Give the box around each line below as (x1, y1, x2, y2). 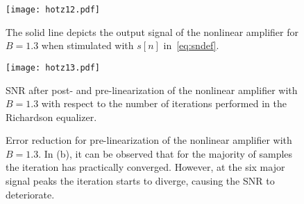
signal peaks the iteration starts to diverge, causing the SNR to (6, 174, 275, 188)
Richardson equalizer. (6, 109, 97, 124)
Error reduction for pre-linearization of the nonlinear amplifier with (6, 133, 292, 147)
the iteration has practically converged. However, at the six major (6, 160, 285, 174)
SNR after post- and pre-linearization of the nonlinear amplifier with (6, 82, 298, 97)
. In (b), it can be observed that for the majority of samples (38, 146, 293, 160)
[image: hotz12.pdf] (6, 5, 101, 15)
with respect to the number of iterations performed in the (41, 96, 287, 111)
